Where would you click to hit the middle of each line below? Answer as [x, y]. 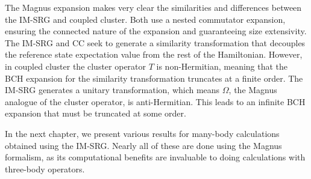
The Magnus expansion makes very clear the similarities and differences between [153, 7]
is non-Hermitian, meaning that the [222, 66]
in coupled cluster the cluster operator [76, 66]
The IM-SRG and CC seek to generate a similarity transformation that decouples [155, 42]
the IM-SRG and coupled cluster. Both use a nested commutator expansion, [145, 19]
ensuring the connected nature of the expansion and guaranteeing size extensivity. [156, 31]
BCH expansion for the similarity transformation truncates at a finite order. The [154, 78]
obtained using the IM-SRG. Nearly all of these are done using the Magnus [143, 145]
